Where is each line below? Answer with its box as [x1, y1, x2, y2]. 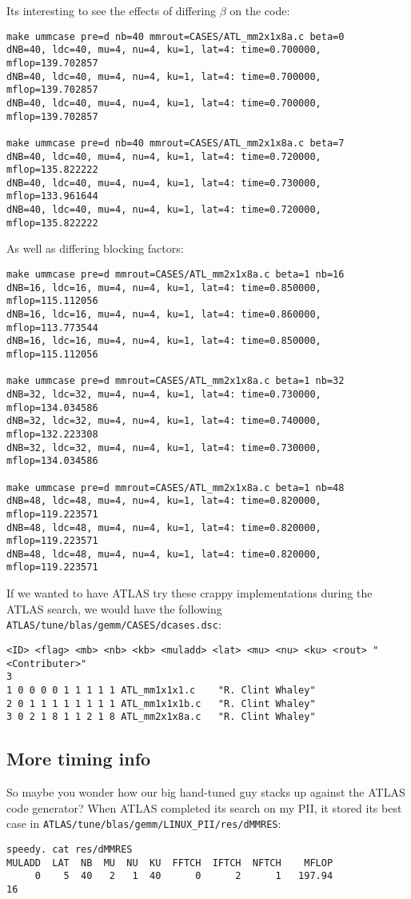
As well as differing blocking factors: [6, 240, 184, 257]
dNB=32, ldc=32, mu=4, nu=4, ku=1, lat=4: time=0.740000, [6, 415, 321, 427]
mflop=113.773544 [6, 322, 98, 334]
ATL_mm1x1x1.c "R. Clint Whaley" [121, 684, 316, 696]
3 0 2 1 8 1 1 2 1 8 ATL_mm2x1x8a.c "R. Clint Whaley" [6, 711, 316, 723]
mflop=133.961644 [6, 190, 98, 202]
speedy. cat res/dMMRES [6, 843, 133, 855]
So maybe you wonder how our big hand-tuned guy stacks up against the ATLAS [6, 784, 405, 801]
